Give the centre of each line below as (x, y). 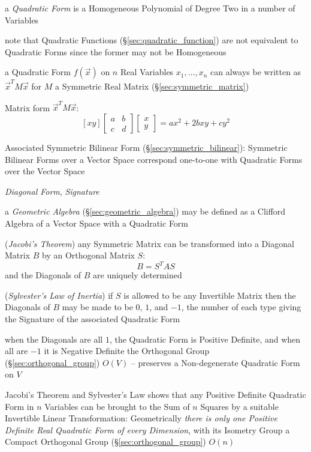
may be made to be (97, 307)
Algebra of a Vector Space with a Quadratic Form (97, 223)
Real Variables (147, 72)
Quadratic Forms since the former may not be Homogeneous (116, 51)
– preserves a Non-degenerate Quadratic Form (215, 362)
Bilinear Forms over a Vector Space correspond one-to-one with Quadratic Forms (154, 159)
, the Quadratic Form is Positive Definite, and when (205, 339)
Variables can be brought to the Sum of (117, 406)
